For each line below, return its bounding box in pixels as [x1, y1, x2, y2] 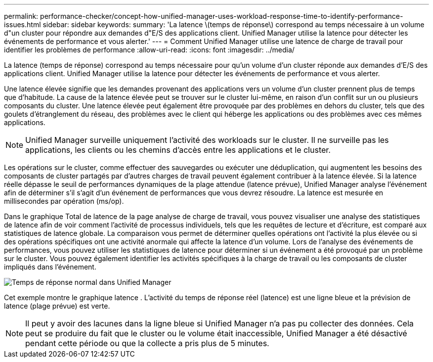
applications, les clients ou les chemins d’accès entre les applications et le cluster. [25, 145, 331, 155]
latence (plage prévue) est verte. [4, 302, 110, 310]
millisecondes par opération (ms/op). [4, 197, 124, 205]
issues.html [4, 20, 41, 29]
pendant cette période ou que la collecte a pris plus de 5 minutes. [25, 338, 269, 348]
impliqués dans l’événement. [4, 263, 96, 271]
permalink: [4, 12, 39, 20]
